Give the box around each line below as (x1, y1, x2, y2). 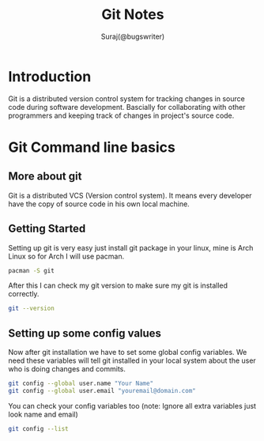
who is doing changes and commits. (8, 364, 126, 374)
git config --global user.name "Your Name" (8, 379, 154, 388)
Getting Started (8, 222, 86, 236)
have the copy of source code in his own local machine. (8, 199, 190, 209)
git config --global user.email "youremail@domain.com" (8, 386, 196, 394)
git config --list (8, 424, 69, 432)
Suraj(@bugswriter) (100, 32, 165, 41)
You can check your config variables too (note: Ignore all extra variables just (8, 401, 257, 410)
